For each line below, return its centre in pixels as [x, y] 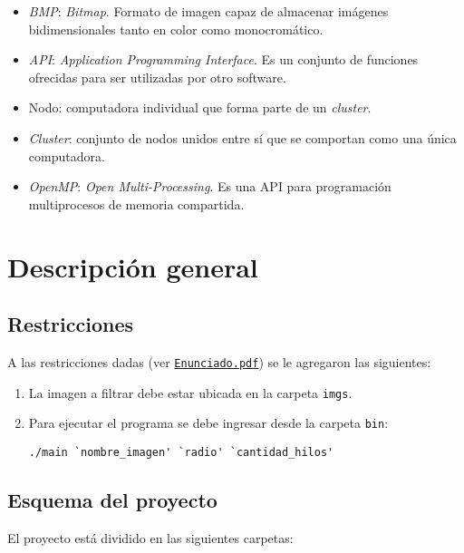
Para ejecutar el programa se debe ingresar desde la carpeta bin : [208, 423]
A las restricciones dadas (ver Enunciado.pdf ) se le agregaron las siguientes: [219, 361]
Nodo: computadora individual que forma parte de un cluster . [200, 107]
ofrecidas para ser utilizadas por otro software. [157, 77]
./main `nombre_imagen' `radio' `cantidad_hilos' [181, 452]
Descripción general [133, 266]
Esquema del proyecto [112, 499]
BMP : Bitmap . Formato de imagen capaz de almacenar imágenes [208, 11]
